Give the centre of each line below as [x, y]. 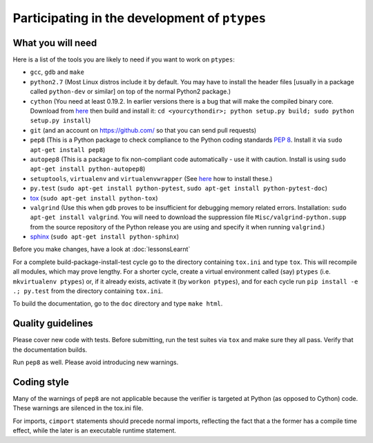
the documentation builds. [50, 350]
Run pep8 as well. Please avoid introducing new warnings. [96, 362]
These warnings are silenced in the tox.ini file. [78, 408]
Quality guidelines [53, 324]
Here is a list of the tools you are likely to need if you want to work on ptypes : [124, 59]
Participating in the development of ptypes [140, 18]
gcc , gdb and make [57, 72]
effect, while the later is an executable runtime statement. [94, 431]
